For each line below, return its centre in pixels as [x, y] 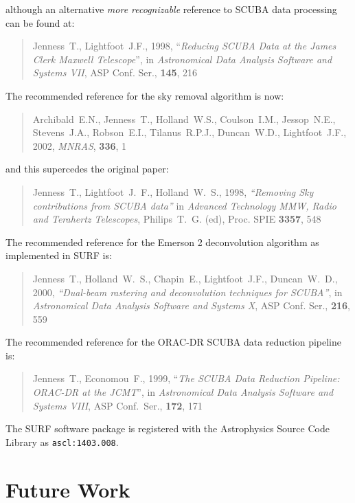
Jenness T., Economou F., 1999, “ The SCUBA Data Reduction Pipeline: [186, 378]
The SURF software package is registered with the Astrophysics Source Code [168, 428]
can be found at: [40, 22]
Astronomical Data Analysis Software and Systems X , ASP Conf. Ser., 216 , [191, 305]
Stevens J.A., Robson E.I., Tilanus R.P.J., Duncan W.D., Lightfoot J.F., [190, 132]
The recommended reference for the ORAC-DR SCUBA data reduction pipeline [174, 342]
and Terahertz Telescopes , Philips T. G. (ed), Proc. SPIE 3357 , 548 [177, 219]
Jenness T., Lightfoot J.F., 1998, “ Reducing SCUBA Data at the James [184, 46]
